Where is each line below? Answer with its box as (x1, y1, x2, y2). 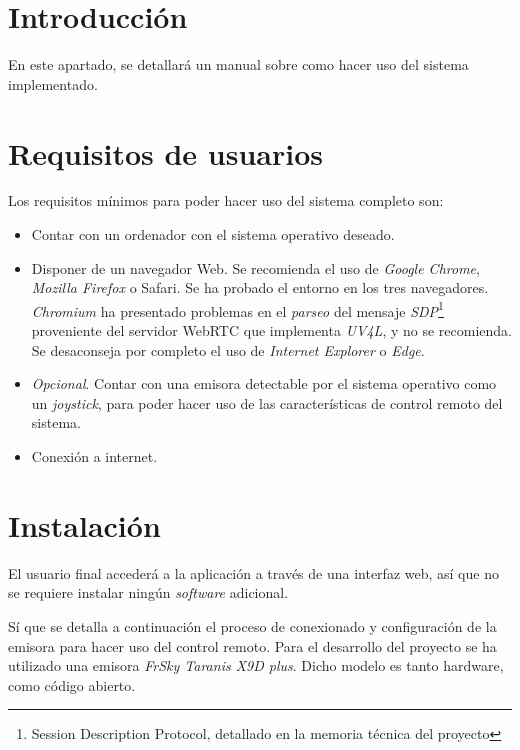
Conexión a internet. (31, 446, 158, 467)
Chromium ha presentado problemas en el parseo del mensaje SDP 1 (31, 297, 444, 321)
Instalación (8, 504, 161, 545)
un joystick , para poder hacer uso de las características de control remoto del (31, 392, 503, 413)
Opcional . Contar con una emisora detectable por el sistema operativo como (31, 373, 497, 394)
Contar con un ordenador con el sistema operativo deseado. (31, 224, 395, 245)
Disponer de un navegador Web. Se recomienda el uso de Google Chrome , (31, 257, 480, 278)
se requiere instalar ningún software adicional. (8, 582, 289, 603)
